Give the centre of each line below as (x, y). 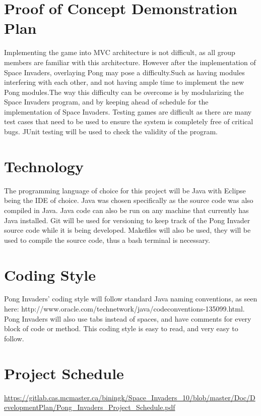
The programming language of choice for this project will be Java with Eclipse (125, 190)
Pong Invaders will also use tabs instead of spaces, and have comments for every (128, 318)
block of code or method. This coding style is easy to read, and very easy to (121, 328)
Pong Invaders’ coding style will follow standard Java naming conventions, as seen (131, 299)
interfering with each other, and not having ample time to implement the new (124, 82)
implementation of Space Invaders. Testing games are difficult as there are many (128, 111)
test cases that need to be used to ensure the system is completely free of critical (129, 121)
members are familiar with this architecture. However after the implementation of (130, 62)
